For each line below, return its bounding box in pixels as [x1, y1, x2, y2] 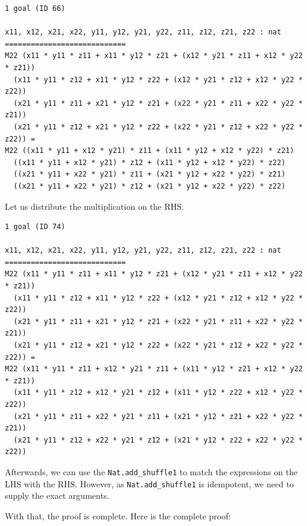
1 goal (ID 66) [5, 4, 66, 13]
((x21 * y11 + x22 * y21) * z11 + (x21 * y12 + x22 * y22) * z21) [13, 170, 286, 179]
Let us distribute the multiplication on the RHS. [5, 200, 184, 212]
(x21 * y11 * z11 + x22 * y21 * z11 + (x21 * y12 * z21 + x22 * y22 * [13, 412, 303, 421]
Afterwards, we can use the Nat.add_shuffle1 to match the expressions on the [5, 465, 298, 478]
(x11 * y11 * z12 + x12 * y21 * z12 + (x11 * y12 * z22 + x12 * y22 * [13, 388, 303, 397]
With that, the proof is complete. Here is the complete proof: [5, 509, 231, 522]
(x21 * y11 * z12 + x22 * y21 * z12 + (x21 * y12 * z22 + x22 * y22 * [13, 435, 303, 444]
